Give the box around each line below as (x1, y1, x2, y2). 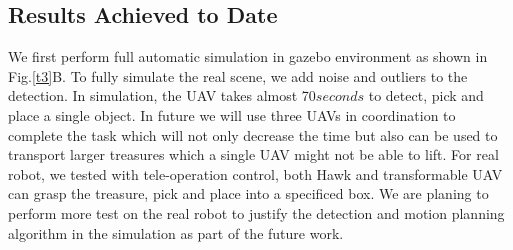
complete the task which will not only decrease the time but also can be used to (8, 124, 498, 145)
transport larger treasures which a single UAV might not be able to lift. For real (8, 144, 499, 165)
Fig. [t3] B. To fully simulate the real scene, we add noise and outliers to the (8, 65, 468, 86)
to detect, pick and (368, 85, 484, 106)
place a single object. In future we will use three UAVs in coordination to (8, 104, 456, 125)
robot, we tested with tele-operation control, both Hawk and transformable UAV (8, 163, 503, 184)
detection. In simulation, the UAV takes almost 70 (8, 85, 316, 106)
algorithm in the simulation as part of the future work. (8, 222, 344, 243)
